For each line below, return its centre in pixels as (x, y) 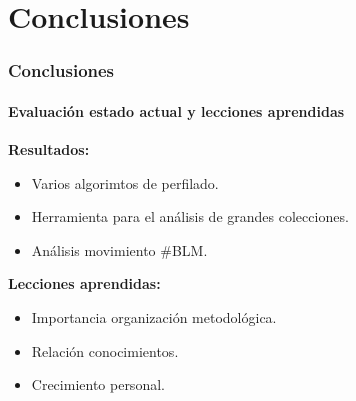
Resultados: (49, 149)
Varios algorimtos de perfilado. (125, 182)
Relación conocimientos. (105, 350)
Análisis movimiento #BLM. (119, 249)
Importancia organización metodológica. (154, 316)
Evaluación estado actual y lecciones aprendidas (176, 110)
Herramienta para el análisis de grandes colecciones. (190, 216)
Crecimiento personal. (98, 384)
